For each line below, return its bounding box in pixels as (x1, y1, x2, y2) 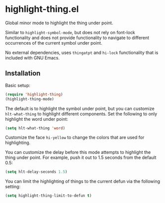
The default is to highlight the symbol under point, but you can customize (5, 105, 155, 111)
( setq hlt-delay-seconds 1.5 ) (5, 169, 68, 174)
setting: (5, 184, 21, 190)
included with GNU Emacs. (5, 54, 60, 60)
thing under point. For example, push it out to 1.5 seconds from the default (5, 154, 157, 160)
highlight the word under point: (5, 116, 68, 122)
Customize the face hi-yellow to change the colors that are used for (5, 135, 145, 141)
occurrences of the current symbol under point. (5, 40, 103, 46)
